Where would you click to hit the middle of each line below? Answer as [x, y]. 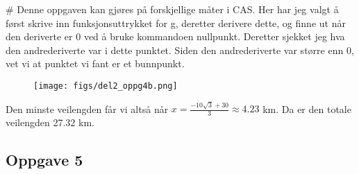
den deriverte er [39, 36]
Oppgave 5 [44, 160]
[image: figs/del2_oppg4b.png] [106, 86]
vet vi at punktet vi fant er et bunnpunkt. [95, 63]
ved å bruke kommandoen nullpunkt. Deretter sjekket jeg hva [214, 36]
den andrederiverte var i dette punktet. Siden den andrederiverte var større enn [175, 50]
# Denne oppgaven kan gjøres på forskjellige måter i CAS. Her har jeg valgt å [172, 9]
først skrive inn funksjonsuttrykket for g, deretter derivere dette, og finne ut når [176, 23]
